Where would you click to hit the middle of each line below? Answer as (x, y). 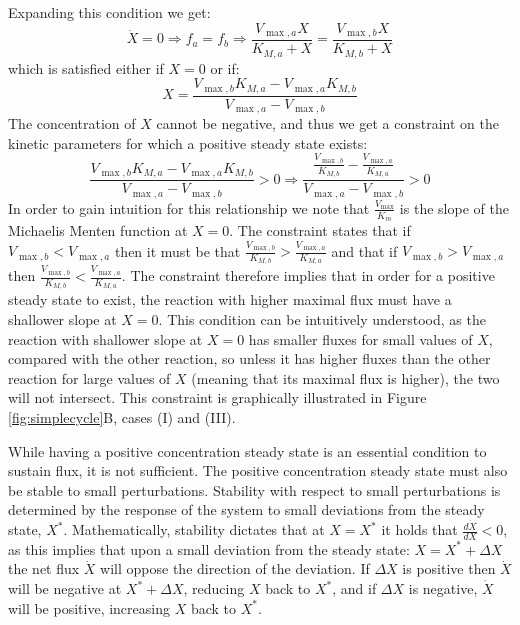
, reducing (214, 588)
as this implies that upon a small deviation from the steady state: (209, 548)
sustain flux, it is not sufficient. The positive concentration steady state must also (258, 470)
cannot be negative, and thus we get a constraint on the (327, 123)
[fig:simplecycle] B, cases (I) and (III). (122, 416)
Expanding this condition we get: (109, 12)
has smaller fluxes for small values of (360, 338)
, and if (354, 588)
